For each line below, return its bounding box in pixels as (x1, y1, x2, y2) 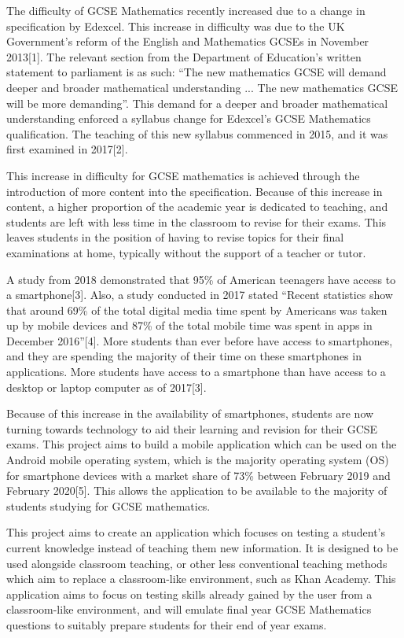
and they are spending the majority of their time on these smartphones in (6, 348, 362, 364)
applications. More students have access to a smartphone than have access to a (6, 363, 386, 380)
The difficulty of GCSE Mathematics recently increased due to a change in (6, 2, 365, 18)
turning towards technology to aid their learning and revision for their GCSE (6, 420, 378, 437)
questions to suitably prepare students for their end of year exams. (6, 616, 327, 632)
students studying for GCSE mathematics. (6, 497, 211, 514)
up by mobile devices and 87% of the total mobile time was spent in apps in (6, 317, 373, 334)
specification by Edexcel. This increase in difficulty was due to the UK (6, 17, 345, 34)
